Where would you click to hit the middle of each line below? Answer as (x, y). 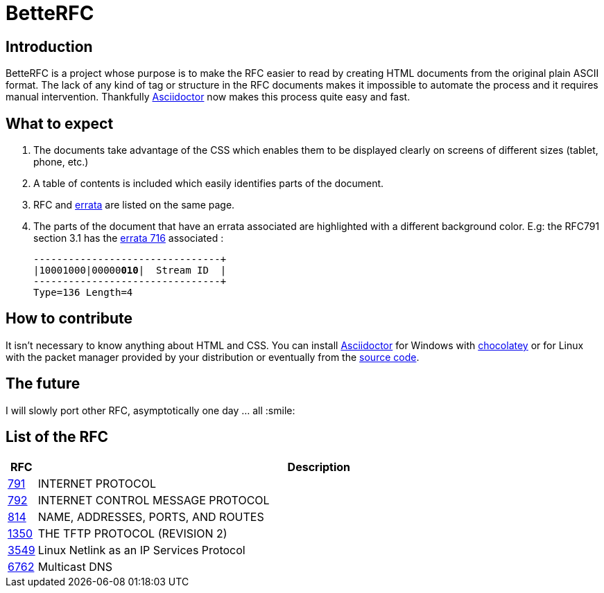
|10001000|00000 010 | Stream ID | (130, 271)
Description (319, 467)
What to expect (60, 123)
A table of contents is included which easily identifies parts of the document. (209, 184)
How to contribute (69, 319)
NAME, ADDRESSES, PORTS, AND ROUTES (151, 516)
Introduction (49, 46)
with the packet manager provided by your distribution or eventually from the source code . (213, 357)
